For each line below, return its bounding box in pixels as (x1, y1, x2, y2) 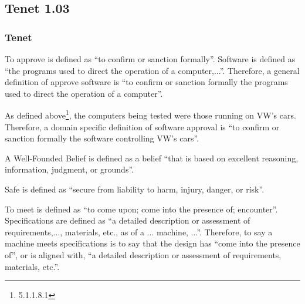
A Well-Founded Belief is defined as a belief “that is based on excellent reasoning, (5, 151, 299, 164)
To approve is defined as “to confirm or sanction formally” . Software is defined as (5, 53, 296, 65)
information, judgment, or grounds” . (5, 163, 134, 175)
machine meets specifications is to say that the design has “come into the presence (5, 237, 300, 249)
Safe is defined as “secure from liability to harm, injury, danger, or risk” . (5, 183, 265, 195)
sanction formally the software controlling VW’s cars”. (5, 132, 199, 144)
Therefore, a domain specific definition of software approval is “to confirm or (5, 120, 280, 133)
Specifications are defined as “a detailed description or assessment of (5, 214, 250, 227)
